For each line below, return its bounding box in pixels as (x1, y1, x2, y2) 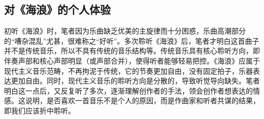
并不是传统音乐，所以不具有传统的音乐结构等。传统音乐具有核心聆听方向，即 (4, 45, 260, 56)
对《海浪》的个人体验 (4, 2, 111, 17)
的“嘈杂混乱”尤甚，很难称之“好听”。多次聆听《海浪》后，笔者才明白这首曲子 (4, 35, 259, 46)
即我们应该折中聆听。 (4, 105, 75, 115)
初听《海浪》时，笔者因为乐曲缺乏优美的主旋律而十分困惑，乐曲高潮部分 (4, 25, 246, 36)
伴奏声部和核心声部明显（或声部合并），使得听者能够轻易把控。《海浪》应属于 (4, 55, 260, 66)
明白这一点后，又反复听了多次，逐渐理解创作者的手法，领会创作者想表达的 (4, 85, 253, 96)
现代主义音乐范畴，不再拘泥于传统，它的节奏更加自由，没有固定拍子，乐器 (4, 65, 253, 76)
